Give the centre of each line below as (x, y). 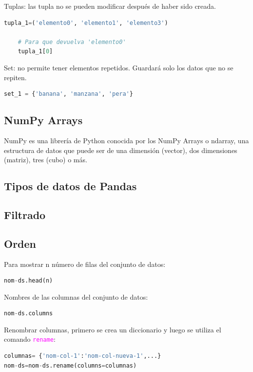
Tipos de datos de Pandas (70, 186)
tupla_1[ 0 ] (35, 52)
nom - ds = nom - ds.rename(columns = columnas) (70, 365)
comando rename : (30, 339)
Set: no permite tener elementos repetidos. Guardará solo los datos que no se (119, 67)
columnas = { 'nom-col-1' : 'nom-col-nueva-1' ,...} (83, 356)
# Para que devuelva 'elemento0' (72, 42)
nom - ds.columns (29, 314)
